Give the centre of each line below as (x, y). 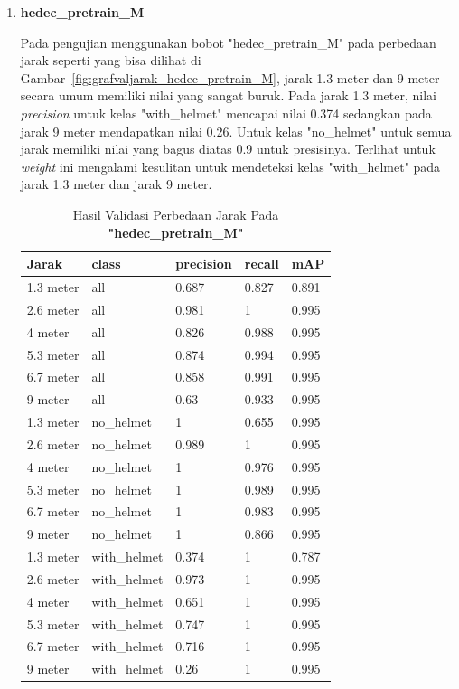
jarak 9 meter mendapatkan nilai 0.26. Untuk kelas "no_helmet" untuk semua (236, 131)
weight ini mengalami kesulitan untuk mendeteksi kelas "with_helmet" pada (230, 166)
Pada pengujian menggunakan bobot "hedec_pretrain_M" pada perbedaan (228, 42)
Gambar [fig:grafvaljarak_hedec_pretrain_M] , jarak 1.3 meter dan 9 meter (230, 77)
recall (262, 264)
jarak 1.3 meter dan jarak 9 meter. (116, 184)
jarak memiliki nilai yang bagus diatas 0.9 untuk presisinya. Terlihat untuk (228, 149)
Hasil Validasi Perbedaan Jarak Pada (176, 214)
